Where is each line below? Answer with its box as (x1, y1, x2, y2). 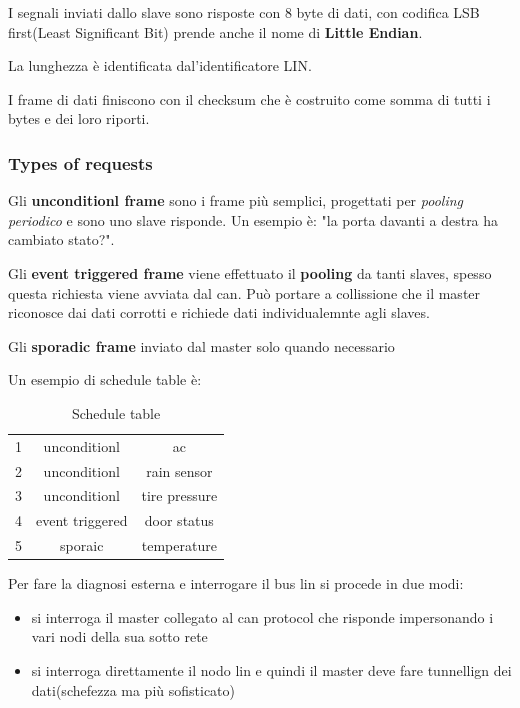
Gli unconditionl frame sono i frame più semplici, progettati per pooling (8, 190, 464, 211)
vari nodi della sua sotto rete (31, 626, 208, 647)
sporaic (60, 535, 104, 556)
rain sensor (146, 460, 213, 481)
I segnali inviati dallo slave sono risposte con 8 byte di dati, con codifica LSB (8, 2, 480, 22)
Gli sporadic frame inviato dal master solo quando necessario (8, 335, 395, 356)
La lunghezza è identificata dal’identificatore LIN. (8, 55, 312, 76)
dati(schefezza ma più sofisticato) (31, 679, 236, 700)
